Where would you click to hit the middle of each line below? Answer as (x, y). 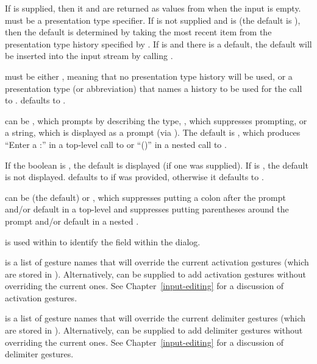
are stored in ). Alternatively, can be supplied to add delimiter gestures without (154, 330)
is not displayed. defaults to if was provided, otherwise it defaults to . (134, 177)
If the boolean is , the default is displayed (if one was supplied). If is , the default (157, 165)
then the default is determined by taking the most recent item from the (138, 32)
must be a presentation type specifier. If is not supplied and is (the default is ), (153, 20)
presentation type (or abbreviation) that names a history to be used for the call (154, 88)
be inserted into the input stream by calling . (89, 56)
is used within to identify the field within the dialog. (103, 241)
